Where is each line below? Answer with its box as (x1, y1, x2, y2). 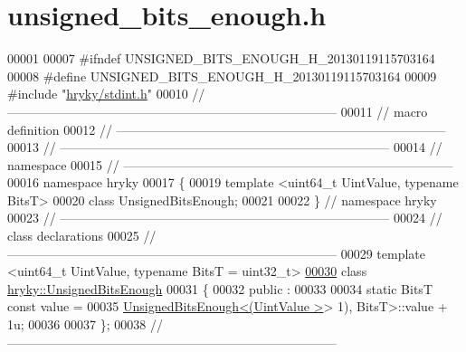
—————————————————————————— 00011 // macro (7, 101, 428, 120)
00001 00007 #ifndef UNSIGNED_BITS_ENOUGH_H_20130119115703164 (7, 49, 435, 68)
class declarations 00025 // (7, 226, 157, 245)
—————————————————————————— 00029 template (7, 243, 425, 262)
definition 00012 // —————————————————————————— (7, 119, 446, 138)
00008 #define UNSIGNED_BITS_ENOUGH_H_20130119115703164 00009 (7, 66, 437, 85)
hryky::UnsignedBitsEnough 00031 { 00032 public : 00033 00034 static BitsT (7, 279, 433, 298)
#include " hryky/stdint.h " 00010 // (7, 84, 205, 103)
